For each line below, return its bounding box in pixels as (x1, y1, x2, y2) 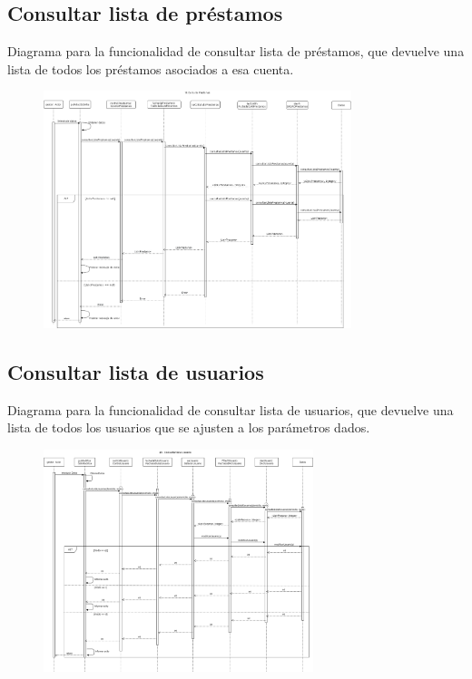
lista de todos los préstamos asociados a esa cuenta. (7, 59, 294, 78)
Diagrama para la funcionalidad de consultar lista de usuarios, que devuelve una (7, 400, 454, 419)
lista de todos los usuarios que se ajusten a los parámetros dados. (7, 418, 370, 437)
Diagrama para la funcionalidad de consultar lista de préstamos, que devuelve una (7, 42, 465, 61)
